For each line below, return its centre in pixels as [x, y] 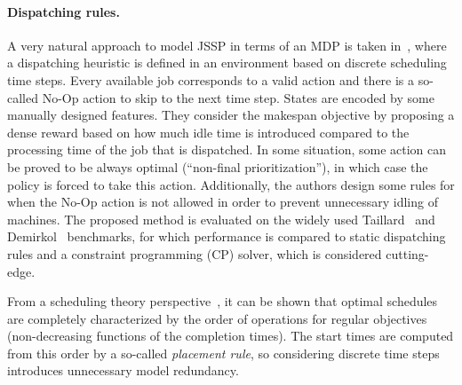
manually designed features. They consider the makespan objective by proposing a [231, 115]
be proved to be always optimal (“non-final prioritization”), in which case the [218, 166]
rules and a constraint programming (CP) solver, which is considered [195, 253]
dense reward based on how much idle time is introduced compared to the [208, 132]
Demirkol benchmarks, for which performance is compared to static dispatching [227, 236]
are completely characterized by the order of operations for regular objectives [217, 318]
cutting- [407, 253]
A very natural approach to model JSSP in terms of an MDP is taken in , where [227, 45]
